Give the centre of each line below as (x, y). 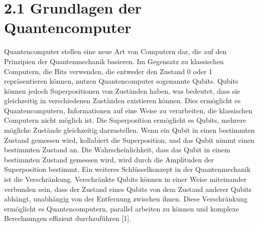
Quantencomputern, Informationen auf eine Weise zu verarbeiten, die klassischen (128, 110)
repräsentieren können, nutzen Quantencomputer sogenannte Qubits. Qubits (121, 81)
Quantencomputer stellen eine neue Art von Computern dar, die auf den (115, 51)
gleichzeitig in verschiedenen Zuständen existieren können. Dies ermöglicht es (122, 100)
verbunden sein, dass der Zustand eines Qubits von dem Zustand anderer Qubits (128, 189)
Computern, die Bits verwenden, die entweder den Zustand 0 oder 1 (108, 71)
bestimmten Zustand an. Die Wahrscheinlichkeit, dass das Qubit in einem (117, 150)
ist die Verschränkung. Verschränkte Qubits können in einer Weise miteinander (125, 179)
